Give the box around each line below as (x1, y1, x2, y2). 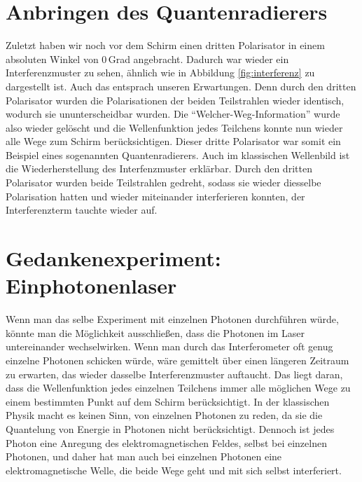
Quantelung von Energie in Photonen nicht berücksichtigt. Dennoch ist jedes (6, 421, 335, 436)
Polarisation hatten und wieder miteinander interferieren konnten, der (6, 188, 305, 203)
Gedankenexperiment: (6, 244, 221, 273)
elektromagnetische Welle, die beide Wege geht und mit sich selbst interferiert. (6, 462, 342, 477)
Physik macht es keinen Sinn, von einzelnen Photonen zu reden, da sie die (6, 408, 323, 422)
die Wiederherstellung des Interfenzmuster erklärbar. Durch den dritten (6, 161, 312, 176)
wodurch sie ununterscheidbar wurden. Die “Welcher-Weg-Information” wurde (6, 106, 340, 121)
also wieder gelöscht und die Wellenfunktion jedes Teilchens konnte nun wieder (6, 120, 343, 135)
